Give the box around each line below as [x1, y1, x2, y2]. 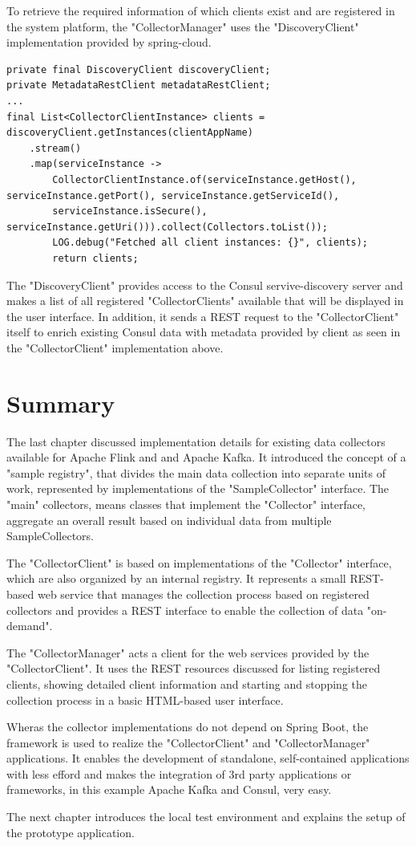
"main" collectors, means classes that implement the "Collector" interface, [6, 495, 366, 512]
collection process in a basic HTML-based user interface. [6, 691, 284, 708]
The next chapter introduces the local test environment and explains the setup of [6, 808, 406, 825]
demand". [6, 617, 53, 634]
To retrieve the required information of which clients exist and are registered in [6, 2, 395, 18]
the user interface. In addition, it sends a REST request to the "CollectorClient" [6, 307, 399, 324]
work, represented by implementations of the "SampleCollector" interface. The [6, 480, 390, 497]
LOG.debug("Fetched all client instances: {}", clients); [52, 237, 369, 249]
